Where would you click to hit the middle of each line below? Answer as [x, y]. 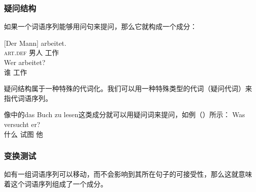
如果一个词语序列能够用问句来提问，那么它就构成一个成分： [100, 26]
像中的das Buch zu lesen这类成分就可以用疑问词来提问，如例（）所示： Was [125, 114]
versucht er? [22, 124]
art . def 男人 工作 [32, 52]
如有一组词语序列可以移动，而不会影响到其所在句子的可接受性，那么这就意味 [128, 174]
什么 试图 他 [24, 134]
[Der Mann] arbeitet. [35, 43]
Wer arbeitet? [25, 62]
